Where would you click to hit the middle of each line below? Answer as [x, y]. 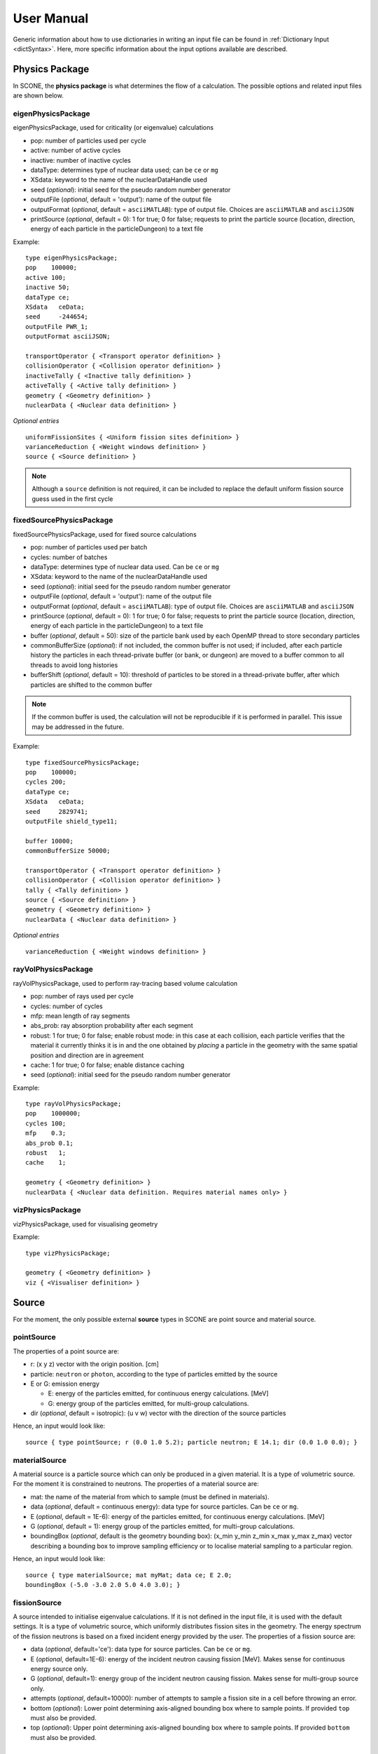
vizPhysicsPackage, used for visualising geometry [85, 1224]
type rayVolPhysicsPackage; [73, 1104]
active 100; [46, 277]
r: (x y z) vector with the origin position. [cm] [94, 1364]
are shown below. [38, 95]
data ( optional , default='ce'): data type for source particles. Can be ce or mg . [141, 1649]
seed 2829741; [57, 811]
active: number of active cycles [76, 150]
